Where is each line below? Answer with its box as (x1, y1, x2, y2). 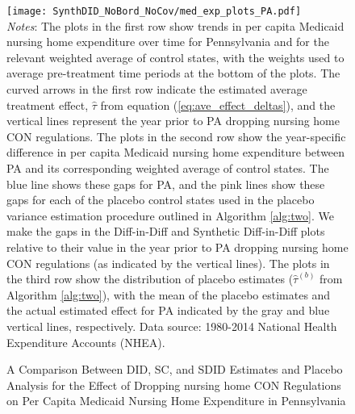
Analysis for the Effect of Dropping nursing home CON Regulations (6, 376, 341, 393)
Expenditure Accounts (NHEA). (6, 333, 165, 350)
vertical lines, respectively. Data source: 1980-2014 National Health (6, 317, 337, 334)
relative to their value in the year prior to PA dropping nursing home (6, 238, 349, 255)
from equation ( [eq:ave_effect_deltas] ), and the (100, 96, 336, 113)
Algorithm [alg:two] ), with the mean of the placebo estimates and (6, 286, 331, 303)
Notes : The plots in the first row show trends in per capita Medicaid (6, 17, 345, 34)
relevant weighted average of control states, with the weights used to (6, 48, 345, 65)
